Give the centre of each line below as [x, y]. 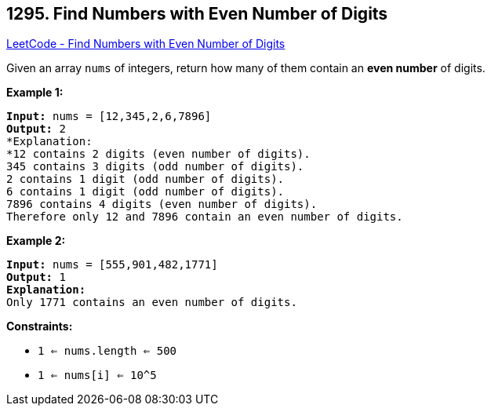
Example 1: [35, 93]
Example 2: [36, 241]
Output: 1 [36, 277]
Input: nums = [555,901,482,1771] [112, 265]
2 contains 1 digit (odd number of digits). [145, 179]
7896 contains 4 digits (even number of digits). [162, 204]
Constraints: [40, 326]
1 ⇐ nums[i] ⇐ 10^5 [97, 376]
